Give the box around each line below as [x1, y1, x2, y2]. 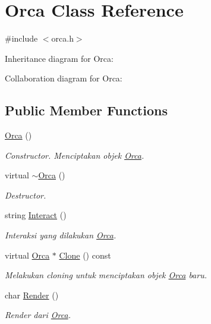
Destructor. [5, 188, 46, 201]
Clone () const [59, 248, 111, 261]
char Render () [5, 288, 59, 301]
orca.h [51, 32, 74, 45]
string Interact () [5, 209, 67, 221]
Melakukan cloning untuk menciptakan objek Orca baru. [5, 269, 207, 281]
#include [5, 32, 38, 45]
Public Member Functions [5, 101, 168, 119]
